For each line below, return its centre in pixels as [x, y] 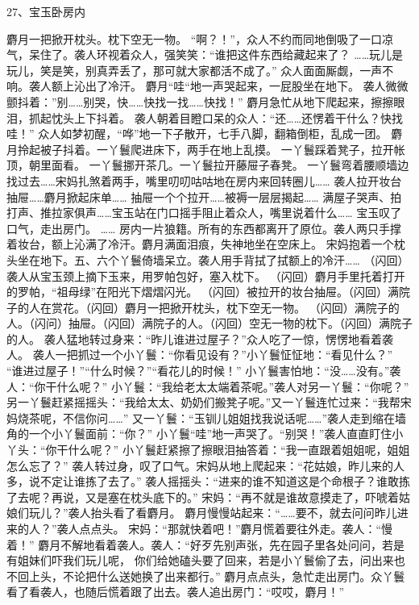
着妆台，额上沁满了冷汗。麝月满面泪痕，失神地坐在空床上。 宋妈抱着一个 [200, 244]
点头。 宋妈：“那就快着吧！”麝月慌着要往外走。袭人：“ [236, 528]
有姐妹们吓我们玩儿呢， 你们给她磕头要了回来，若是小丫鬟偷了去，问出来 [200, 560]
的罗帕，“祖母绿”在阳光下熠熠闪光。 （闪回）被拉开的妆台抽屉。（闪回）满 [203, 292]
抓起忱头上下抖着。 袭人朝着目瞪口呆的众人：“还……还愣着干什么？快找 [216, 117]
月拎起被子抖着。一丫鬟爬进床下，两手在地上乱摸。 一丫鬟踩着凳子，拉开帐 [206, 149]
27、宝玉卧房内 [46, 11]
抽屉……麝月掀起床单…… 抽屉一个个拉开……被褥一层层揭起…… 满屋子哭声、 [199, 196]
